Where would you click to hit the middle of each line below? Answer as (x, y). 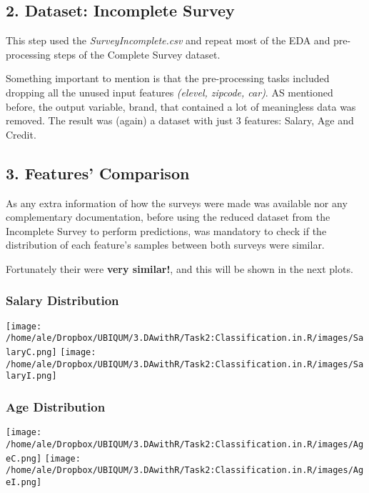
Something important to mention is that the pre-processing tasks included (168, 78)
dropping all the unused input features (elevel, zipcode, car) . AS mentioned (170, 92)
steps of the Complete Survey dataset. (137, 54)
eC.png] (24, 458)
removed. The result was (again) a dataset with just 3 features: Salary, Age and (180, 120)
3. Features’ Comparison (98, 173)
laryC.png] (31, 353)
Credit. (21, 134)
